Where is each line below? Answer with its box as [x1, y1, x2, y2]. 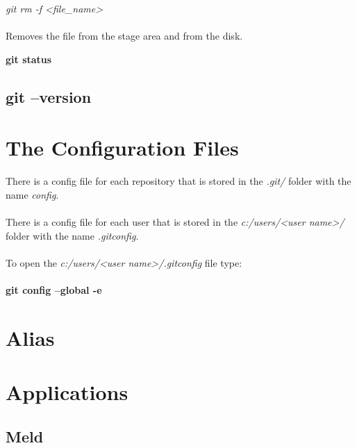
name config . [6, 187, 59, 201]
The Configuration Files [6, 133, 239, 162]
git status [6, 51, 52, 66]
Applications [6, 378, 128, 406]
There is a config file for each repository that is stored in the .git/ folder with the [6, 174, 351, 188]
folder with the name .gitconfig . [6, 228, 139, 242]
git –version [6, 85, 92, 107]
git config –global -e [6, 283, 102, 297]
